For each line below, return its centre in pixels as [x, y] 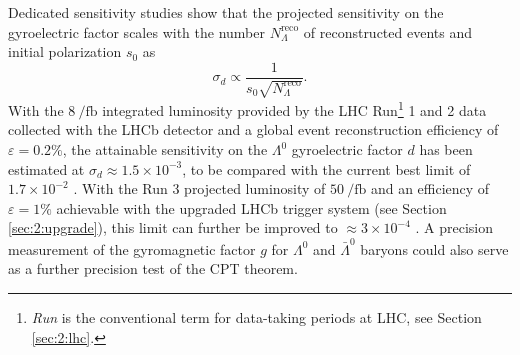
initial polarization [65, 51]
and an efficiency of [430, 188]
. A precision [454, 227]
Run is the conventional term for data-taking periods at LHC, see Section [256, 316]
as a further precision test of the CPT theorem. [153, 268]
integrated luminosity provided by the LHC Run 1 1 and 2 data [294, 108]
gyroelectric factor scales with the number [136, 31]
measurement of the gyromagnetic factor [132, 248]
